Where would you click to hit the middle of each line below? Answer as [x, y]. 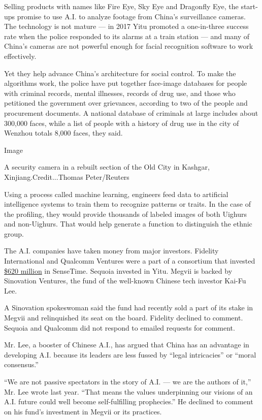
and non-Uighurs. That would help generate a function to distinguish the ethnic [128, 224]
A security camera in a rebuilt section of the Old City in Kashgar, [107, 167]
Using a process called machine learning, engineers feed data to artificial [116, 194]
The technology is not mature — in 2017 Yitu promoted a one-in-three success [126, 26]
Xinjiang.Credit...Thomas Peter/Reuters [67, 176]
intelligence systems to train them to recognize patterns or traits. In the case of [127, 204]
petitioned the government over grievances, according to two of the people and [126, 103]
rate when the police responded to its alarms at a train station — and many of [127, 36]
